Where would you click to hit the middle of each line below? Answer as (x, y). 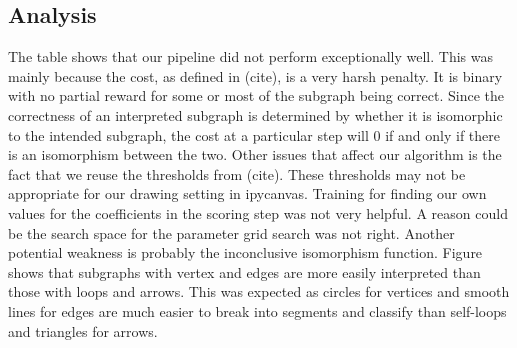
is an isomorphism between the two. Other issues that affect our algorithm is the (255, 154)
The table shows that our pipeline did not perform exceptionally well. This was (250, 56)
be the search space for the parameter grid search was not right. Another (231, 232)
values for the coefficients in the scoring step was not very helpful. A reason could (258, 212)
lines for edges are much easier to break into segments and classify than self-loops (257, 310)
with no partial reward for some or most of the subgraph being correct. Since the (256, 95)
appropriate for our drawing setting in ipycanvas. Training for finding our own (247, 193)
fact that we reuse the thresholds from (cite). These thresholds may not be (237, 173)
